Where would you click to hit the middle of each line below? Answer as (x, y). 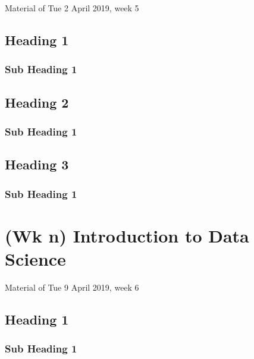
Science (35, 258)
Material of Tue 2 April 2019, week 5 (72, 8)
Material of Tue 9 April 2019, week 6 (72, 287)
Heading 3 (37, 164)
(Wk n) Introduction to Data (127, 235)
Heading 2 (37, 102)
